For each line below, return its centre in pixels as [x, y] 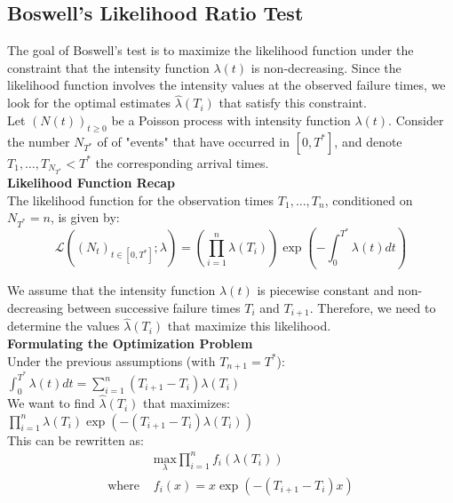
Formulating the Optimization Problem [130, 343]
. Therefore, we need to [373, 307]
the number [39, 141]
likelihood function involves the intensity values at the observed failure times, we [226, 85]
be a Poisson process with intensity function [231, 120]
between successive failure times [154, 307]
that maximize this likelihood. [249, 326]
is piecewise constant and [326, 290]
